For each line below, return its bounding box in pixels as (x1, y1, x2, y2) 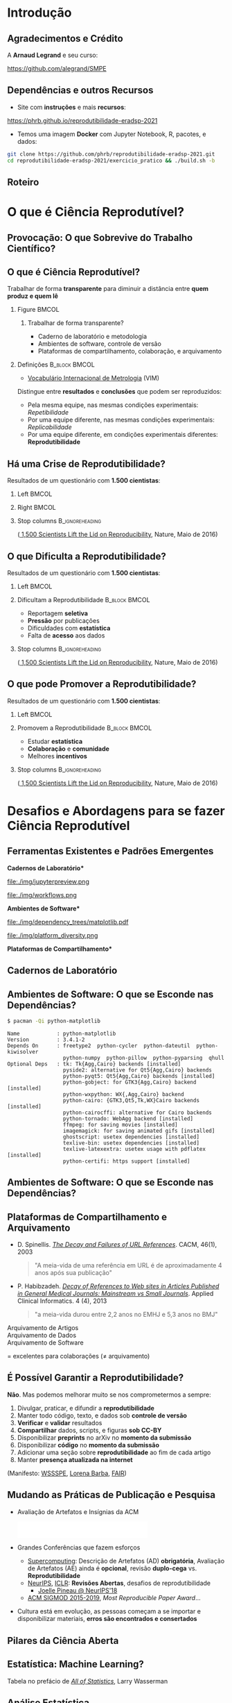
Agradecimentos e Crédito (7, 33, 123, 44)
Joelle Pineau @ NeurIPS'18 (37, 1586, 118, 1595)
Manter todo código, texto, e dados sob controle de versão (17, 1411, 187, 1420)
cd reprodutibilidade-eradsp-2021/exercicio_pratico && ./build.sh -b (7, 157, 215, 164)
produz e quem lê (7, 292, 59, 300)
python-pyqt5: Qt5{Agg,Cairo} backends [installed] (62, 1072, 215, 1079)
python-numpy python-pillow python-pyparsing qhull (62, 1054, 225, 1061)
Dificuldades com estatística (27, 624, 111, 632)
